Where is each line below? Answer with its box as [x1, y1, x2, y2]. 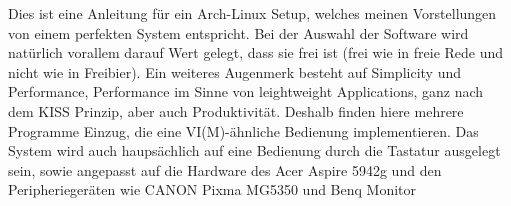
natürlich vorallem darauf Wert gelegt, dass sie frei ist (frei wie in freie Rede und [8, 42, 504, 63]
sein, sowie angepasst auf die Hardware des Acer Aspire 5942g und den [8, 159, 442, 180]
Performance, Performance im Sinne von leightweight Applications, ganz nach [8, 81, 484, 102]
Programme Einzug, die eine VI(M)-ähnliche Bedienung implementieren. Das [8, 120, 479, 141]
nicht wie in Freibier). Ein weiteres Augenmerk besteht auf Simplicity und [8, 61, 461, 82]
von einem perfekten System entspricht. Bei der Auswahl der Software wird [8, 22, 469, 43]
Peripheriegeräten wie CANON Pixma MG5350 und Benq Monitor [8, 179, 417, 200]
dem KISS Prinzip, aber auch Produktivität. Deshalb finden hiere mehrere [8, 100, 464, 121]
